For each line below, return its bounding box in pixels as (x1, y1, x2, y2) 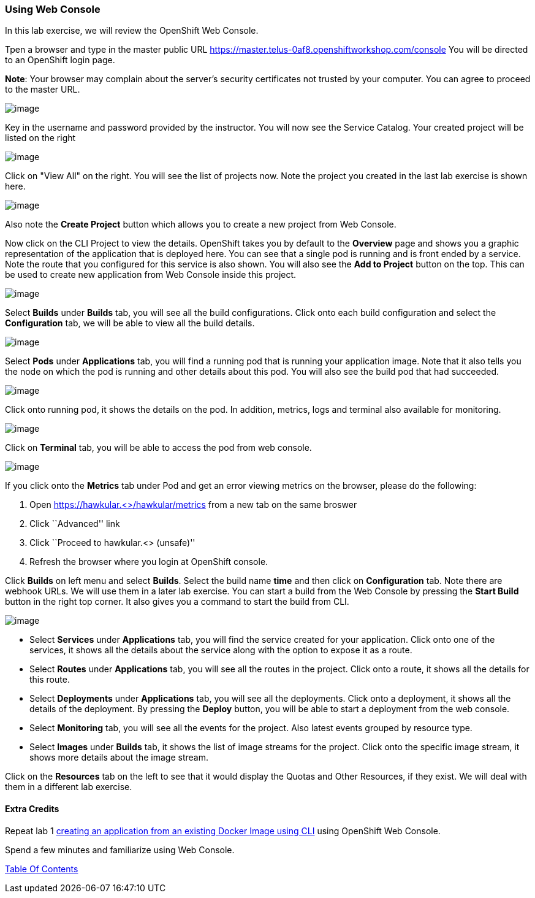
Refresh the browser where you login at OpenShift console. (29, 556, 268, 567)
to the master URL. (5, 84, 80, 95)
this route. (29, 674, 70, 685)
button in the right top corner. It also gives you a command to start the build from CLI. (5, 596, 349, 607)
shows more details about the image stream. (29, 752, 208, 763)
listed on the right (5, 132, 76, 144)
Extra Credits (5, 803, 59, 814)
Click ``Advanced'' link (29, 518, 120, 529)
